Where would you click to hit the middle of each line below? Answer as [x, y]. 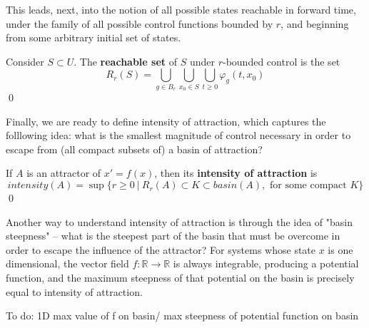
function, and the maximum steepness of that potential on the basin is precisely [180, 278]
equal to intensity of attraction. [74, 291]
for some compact [308, 186]
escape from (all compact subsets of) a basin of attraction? [134, 149]
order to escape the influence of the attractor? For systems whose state [161, 249]
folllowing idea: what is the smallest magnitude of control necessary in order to [178, 135]
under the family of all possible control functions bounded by [140, 23]
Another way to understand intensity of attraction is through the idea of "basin [180, 221]
